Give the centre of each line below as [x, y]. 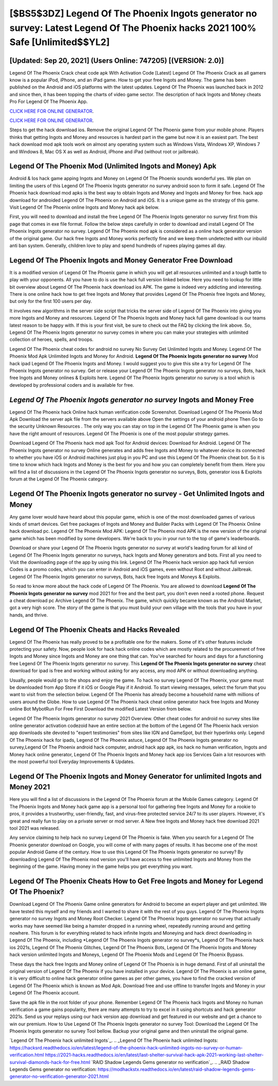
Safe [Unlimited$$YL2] [60, 42]
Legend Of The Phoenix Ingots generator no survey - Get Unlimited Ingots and [137, 494]
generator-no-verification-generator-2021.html [59, 1076]
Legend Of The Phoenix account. [45, 993]
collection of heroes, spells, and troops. [51, 340]
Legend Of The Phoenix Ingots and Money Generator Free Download [121, 260]
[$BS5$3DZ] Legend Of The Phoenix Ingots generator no [133, 13]
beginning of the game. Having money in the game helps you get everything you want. [101, 866]
